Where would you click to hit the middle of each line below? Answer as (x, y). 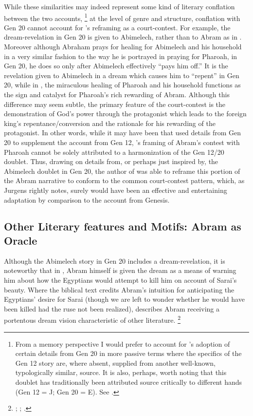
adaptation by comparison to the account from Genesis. (87, 199)
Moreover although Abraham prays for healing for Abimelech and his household (123, 47)
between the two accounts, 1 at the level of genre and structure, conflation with (122, 17)
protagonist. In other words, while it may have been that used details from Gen (123, 133)
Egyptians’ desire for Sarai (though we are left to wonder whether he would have (124, 299)
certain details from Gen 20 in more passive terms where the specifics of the (128, 353)
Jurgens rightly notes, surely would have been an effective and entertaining (116, 190)
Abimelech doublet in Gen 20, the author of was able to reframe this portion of (122, 171)
